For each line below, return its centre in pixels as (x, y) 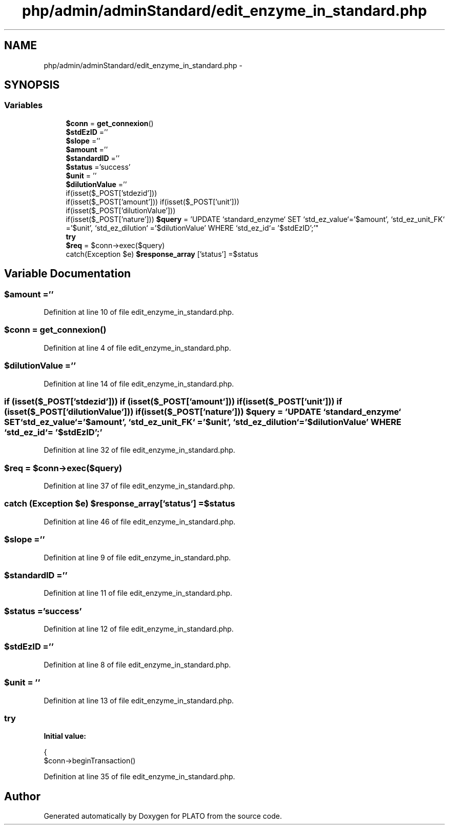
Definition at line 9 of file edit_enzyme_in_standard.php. (137, 557)
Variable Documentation (68, 274)
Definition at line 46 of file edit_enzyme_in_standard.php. (140, 521)
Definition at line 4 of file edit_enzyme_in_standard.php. (137, 348)
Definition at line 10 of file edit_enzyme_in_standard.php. (139, 312)
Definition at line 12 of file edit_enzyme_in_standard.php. (139, 629)
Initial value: (65, 736)
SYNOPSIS (32, 85)
